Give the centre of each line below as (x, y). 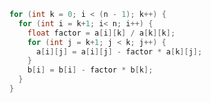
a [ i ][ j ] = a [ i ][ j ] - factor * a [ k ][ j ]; (119, 51)
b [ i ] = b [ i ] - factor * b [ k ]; (90, 70)
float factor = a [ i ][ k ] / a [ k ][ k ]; (101, 33)
